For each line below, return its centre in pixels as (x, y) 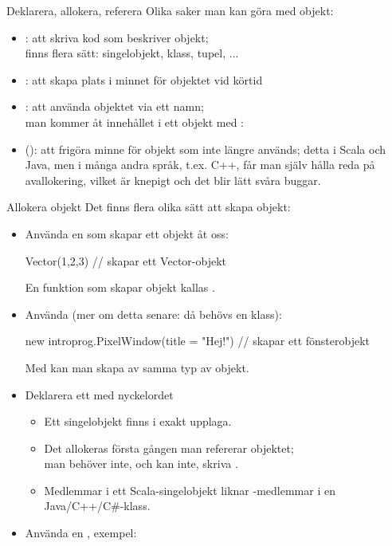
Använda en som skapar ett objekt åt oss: (127, 233)
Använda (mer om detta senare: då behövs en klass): (153, 314)
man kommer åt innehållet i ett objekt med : (134, 122)
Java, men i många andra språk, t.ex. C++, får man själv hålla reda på (200, 165)
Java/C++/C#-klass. (97, 506)
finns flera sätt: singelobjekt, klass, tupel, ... (132, 53)
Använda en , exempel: (81, 533)
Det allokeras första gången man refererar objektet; (169, 448)
